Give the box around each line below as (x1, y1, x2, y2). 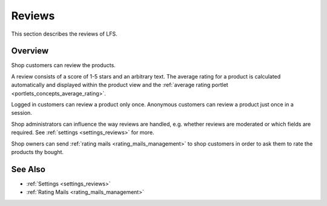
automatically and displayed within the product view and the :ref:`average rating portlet (11, 82, 228, 89)
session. (11, 109, 33, 117)
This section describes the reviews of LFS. (11, 30, 117, 37)
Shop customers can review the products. (11, 62, 116, 69)
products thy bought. (11, 148, 64, 155)
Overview (11, 46, 49, 56)
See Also (11, 164, 45, 175)
